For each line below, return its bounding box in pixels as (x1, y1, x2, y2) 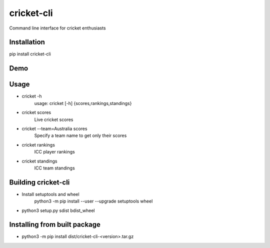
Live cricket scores (34, 116, 73, 122)
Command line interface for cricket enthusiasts (9, 25, 106, 31)
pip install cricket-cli (9, 51, 51, 57)
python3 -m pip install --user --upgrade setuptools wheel (34, 198, 153, 204)
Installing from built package (9, 220, 101, 229)
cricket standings (21, 158, 57, 164)
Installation (9, 38, 45, 46)
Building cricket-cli (9, 178, 70, 186)
